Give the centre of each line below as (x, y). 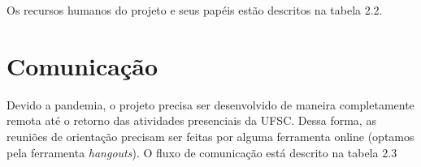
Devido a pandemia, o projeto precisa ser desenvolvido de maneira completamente (210, 104)
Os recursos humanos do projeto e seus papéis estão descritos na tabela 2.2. (195, 10)
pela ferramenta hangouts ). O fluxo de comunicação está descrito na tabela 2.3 (202, 152)
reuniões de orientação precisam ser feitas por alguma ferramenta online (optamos (210, 136)
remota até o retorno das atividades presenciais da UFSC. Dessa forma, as (191, 120)
